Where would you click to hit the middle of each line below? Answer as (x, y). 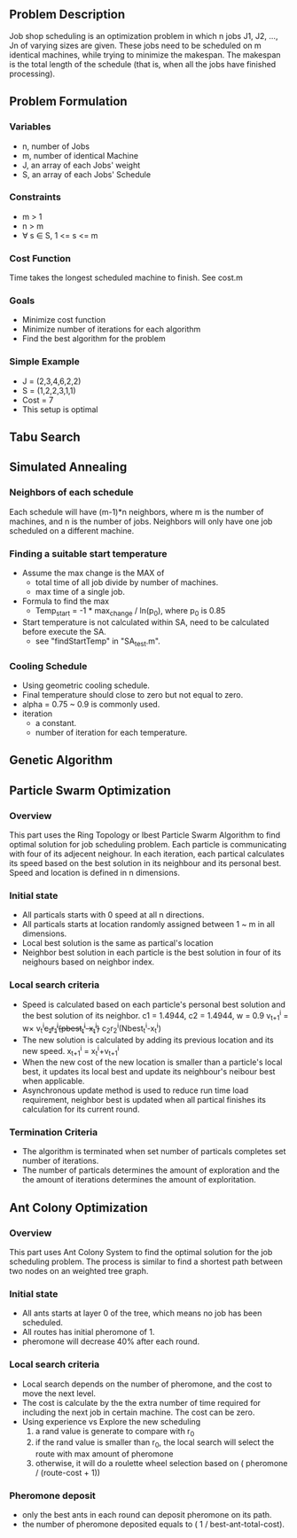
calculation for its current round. (81, 1109)
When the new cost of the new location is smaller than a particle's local (152, 1062)
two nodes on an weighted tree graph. (79, 1270)
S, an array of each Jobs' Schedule (86, 174)
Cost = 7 (38, 400)
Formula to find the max (65, 601)
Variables (30, 127)
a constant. (56, 722)
